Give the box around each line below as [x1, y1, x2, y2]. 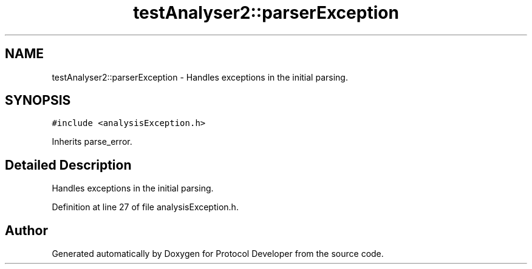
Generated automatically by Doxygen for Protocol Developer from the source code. [52, 248, 384, 259]
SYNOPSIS [5, 93, 71, 108]
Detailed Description [5, 157, 132, 173]
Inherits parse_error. [52, 136, 132, 147]
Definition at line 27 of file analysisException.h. [52, 202, 239, 213]
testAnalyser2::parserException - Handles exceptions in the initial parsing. [52, 71, 348, 82]
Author [5, 222, 48, 238]
